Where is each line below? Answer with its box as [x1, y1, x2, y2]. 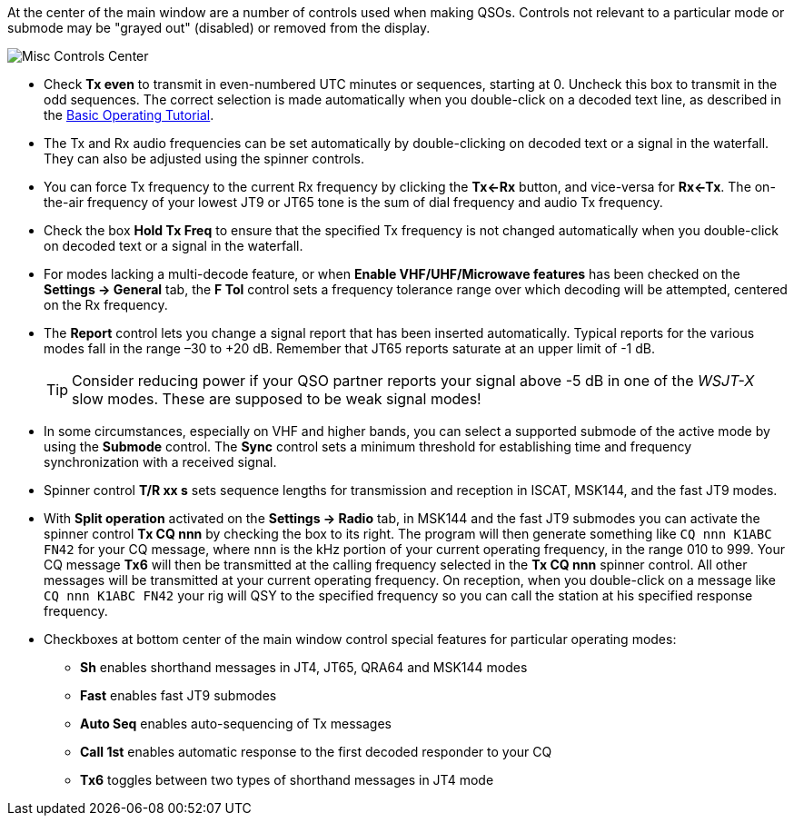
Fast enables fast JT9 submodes [80, 688, 277, 703]
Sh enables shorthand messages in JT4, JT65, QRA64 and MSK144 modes [80, 659, 528, 675]
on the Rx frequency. [44, 297, 168, 312]
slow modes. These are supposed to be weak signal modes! [72, 390, 481, 408]
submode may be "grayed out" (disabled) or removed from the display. [7, 20, 431, 35]
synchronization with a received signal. [44, 454, 277, 470]
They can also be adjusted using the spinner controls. [44, 151, 365, 166]
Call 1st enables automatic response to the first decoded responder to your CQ [80, 744, 552, 759]
